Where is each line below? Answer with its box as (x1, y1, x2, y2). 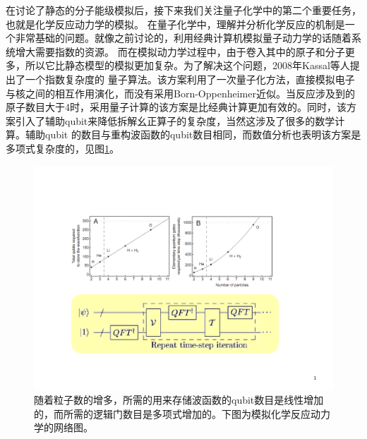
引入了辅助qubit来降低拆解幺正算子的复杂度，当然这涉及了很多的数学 (15, 113, 335, 128)
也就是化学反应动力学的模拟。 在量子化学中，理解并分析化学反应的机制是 (6, 16, 345, 31)
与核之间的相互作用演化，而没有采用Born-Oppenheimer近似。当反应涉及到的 (6, 85, 355, 100)
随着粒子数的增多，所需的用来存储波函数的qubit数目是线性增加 (34, 392, 324, 407)
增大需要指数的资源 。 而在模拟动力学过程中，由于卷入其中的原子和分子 (15, 44, 345, 59)
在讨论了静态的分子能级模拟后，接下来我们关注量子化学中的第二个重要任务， (6, 3, 361, 17)
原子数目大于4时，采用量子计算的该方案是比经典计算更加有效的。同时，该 (6, 100, 347, 114)
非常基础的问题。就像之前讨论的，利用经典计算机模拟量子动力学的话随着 (15, 30, 351, 45)
